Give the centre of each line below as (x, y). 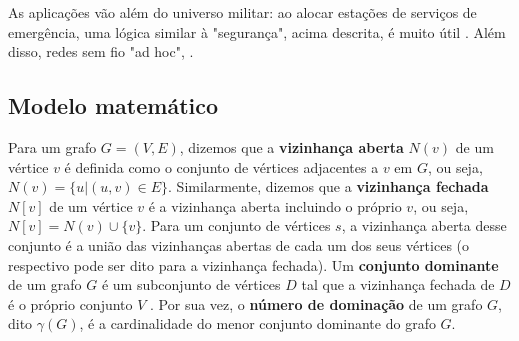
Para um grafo (52, 146)
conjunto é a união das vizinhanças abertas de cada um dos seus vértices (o (239, 244)
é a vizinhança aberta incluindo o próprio (275, 205)
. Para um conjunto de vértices (236, 225)
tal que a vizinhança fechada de (398, 284)
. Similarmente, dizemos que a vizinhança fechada (328, 186)
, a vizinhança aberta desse (424, 225)
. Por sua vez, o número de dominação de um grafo (316, 303)
